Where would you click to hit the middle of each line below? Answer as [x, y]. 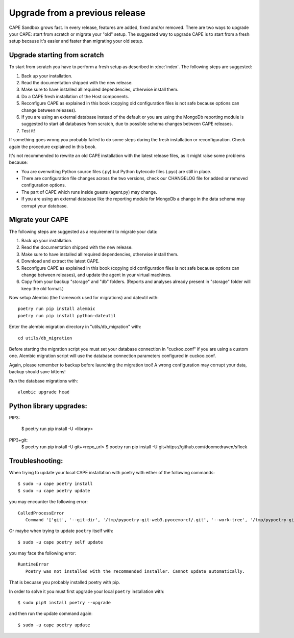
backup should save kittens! [37, 372]
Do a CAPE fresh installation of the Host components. [75, 96]
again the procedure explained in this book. [53, 147]
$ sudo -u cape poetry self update [61, 542]
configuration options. [44, 185]
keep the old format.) [42, 288]
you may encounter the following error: [49, 502]
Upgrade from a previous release [77, 13]
